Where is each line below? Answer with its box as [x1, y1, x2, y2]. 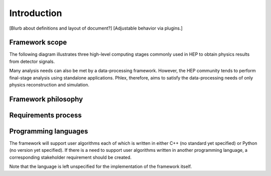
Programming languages [9, 127, 88, 135]
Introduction [9, 8, 62, 19]
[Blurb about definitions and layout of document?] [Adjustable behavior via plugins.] [9, 25, 183, 31]
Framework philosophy [9, 95, 83, 103]
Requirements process [9, 111, 82, 119]
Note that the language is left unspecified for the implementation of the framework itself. [9, 163, 192, 169]
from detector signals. [9, 58, 55, 64]
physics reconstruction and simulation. [9, 82, 90, 88]
